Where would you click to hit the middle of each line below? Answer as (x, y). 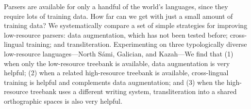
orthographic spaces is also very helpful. (63, 101)
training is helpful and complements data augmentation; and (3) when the (114, 82)
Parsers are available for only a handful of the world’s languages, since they (116, 6)
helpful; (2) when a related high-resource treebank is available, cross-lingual (116, 73)
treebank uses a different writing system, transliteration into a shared (134, 91)
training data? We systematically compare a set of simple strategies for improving (126, 25)
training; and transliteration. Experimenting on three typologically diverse (136, 44)
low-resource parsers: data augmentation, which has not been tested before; (116, 34)
